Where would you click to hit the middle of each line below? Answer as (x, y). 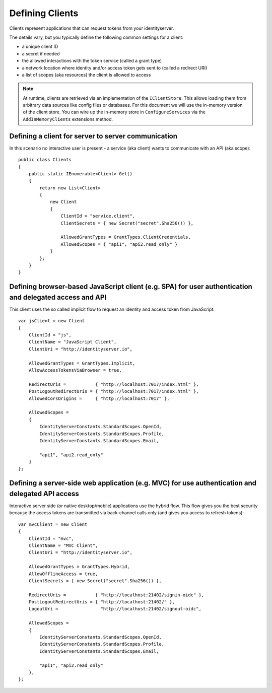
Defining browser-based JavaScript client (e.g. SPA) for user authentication (131, 287)
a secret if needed (41, 53)
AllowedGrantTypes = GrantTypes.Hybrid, (79, 567)
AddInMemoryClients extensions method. (68, 119)
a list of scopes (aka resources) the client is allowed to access (86, 75)
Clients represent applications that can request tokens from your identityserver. (92, 28)
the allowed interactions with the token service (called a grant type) (92, 61)
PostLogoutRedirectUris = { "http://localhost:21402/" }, (102, 602)
